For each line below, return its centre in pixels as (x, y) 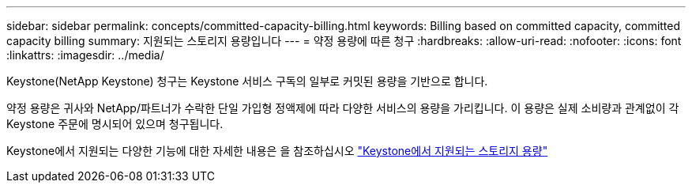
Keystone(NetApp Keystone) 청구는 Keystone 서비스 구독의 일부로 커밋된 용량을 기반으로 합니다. (247, 81)
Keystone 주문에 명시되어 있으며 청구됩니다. (115, 124)
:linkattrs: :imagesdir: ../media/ (85, 55)
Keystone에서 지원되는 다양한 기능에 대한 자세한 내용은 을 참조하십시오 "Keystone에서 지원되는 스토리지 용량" (277, 151)
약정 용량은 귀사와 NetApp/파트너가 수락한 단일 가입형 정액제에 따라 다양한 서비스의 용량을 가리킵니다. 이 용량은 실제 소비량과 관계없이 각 (343, 108)
